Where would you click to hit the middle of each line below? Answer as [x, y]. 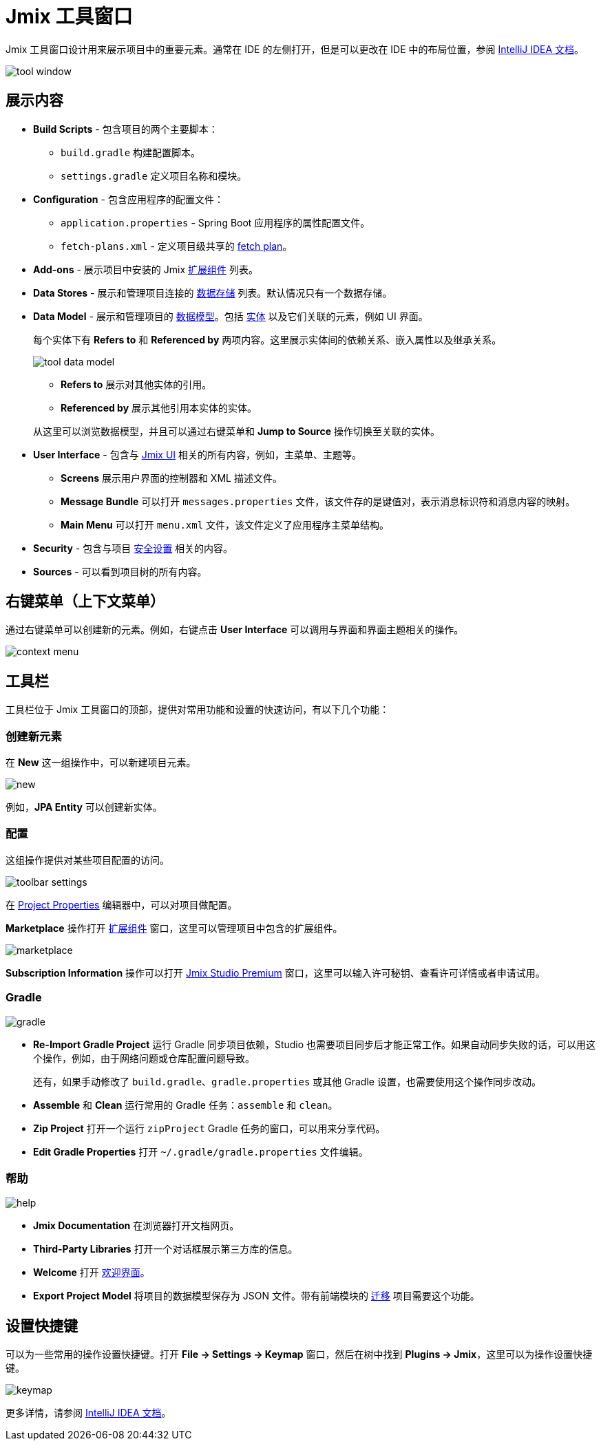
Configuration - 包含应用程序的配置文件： [128, 199]
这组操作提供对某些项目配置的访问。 [87, 860]
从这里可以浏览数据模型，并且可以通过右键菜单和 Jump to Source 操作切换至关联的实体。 [236, 431]
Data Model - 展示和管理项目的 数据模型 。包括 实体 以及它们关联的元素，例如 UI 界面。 [231, 316]
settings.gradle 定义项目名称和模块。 [154, 176]
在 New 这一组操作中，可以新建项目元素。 [101, 763]
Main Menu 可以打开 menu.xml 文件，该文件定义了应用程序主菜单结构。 [225, 524]
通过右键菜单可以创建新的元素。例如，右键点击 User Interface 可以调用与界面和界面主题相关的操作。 [235, 630]
